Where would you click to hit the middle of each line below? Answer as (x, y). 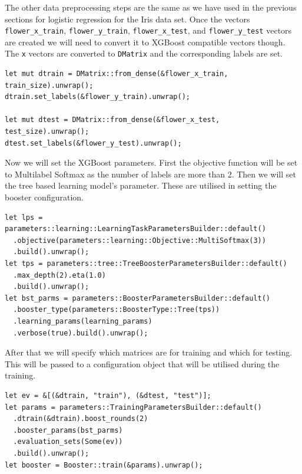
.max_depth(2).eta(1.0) (59, 275)
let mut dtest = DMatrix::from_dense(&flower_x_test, (112, 120)
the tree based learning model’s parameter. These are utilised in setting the (141, 185)
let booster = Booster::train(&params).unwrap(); (104, 465)
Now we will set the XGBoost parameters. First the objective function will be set (151, 162)
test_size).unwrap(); (47, 132)
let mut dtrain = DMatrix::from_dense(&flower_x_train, (117, 74)
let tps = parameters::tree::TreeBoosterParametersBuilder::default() (146, 264)
